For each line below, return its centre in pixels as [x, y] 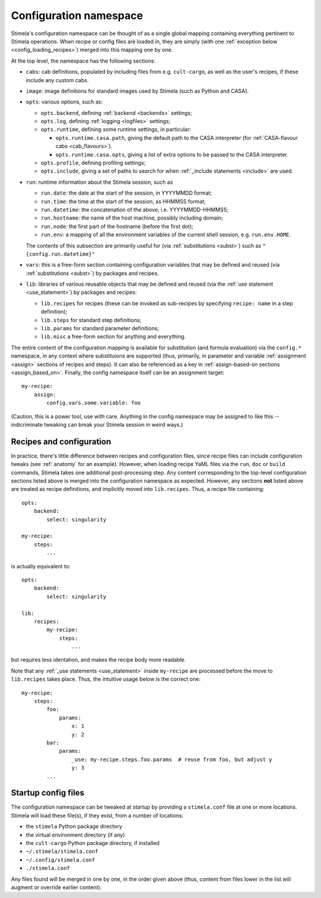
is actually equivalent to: [41, 566]
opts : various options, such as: [64, 102]
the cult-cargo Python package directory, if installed [93, 843]
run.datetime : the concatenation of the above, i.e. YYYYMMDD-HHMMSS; [135, 209]
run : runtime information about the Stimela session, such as [100, 182]
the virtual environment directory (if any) [75, 835]
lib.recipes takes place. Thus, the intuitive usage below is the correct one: [106, 679]
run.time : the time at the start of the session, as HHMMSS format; [123, 201]
